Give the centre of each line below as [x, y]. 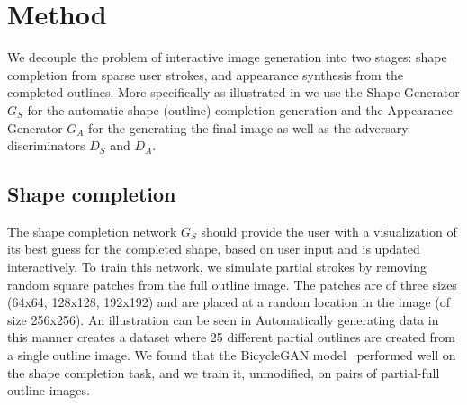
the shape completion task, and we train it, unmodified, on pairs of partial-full [224, 372]
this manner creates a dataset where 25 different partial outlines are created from [231, 337]
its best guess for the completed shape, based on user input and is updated [214, 249]
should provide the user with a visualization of [329, 231]
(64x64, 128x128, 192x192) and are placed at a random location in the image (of [229, 302]
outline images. [49, 390]
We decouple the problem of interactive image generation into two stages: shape [227, 57]
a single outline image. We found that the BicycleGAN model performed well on [232, 355]
